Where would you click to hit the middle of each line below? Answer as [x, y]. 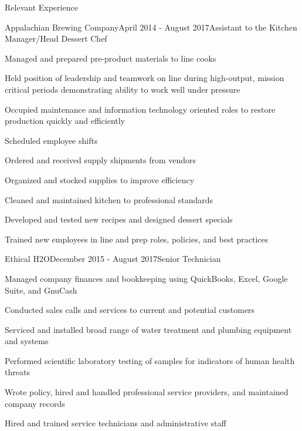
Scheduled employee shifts [51, 140]
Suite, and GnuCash [41, 290]
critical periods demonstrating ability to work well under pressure [123, 89]
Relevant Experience [41, 7]
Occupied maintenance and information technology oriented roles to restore [140, 109]
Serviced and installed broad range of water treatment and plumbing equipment [148, 329]
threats [17, 372]
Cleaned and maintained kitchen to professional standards [109, 199]
